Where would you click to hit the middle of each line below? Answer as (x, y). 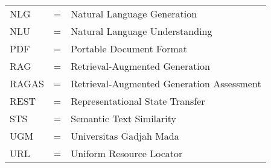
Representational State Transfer (138, 101)
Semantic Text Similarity (123, 118)
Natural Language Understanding (142, 31)
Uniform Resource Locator (127, 153)
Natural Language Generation (134, 14)
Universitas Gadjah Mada (125, 136)
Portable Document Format (129, 48)
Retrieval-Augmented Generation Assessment (166, 83)
